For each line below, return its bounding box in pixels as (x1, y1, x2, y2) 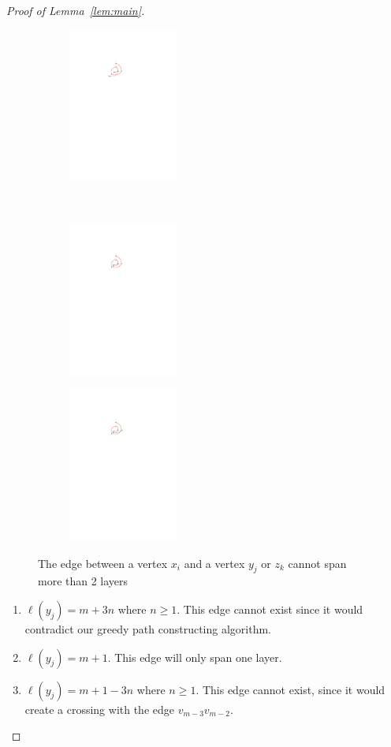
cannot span (288, 555, 347, 571)
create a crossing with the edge (24, 700, 174, 717)
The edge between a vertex (38, 555, 168, 571)
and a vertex (184, 555, 245, 571)
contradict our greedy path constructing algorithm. (24, 620, 271, 637)
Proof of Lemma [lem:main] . (6, 2, 145, 18)
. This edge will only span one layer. (107, 648, 282, 665)
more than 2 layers (38, 573, 128, 589)
